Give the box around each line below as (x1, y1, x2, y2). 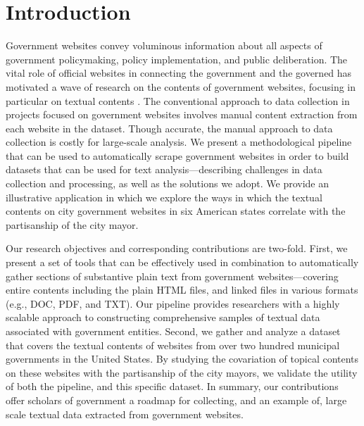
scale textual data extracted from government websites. (6, 406, 244, 421)
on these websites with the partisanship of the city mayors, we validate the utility (6, 365, 358, 380)
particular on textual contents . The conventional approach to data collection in (6, 93, 350, 108)
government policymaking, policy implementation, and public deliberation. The (6, 51, 348, 66)
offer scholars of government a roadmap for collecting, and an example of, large (6, 392, 347, 407)
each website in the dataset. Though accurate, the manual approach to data (6, 120, 333, 135)
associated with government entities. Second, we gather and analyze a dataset (6, 324, 341, 338)
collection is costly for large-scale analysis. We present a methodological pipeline (6, 134, 352, 149)
